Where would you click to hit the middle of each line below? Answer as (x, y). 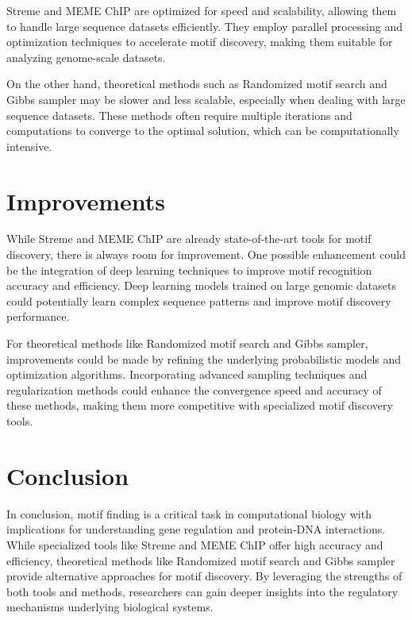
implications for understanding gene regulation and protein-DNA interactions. (196, 529)
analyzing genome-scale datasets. (86, 57)
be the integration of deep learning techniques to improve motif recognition (189, 270)
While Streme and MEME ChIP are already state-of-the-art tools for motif (189, 239)
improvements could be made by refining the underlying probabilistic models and (204, 358)
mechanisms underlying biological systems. (110, 607)
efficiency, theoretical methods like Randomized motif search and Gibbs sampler (201, 560)
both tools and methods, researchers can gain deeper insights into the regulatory (202, 591)
